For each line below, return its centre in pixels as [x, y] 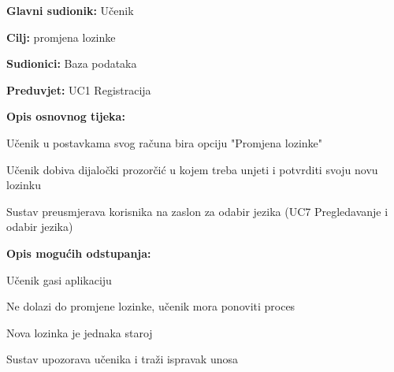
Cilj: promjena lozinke [61, 37]
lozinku [24, 185]
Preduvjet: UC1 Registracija [79, 89]
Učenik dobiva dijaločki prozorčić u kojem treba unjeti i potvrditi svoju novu [192, 169]
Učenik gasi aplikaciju [59, 279]
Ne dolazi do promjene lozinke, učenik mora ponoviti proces [151, 306]
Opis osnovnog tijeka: [66, 116]
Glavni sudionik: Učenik [70, 10]
